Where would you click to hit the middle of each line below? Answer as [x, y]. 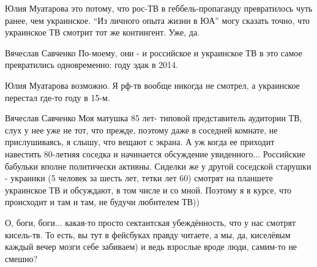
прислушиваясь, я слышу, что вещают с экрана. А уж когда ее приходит [140, 142]
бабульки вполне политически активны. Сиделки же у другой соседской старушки [158, 166]
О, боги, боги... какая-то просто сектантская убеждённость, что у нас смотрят [151, 222]
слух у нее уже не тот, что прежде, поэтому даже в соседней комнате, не [141, 130]
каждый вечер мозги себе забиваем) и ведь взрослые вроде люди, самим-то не [151, 246]
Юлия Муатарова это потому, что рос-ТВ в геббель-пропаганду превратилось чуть [159, 8]
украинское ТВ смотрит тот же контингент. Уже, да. [103, 32]
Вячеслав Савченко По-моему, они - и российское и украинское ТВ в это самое [154, 52]
